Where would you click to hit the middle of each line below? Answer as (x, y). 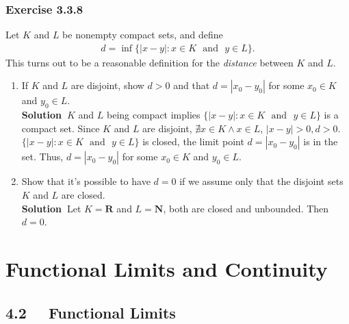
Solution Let (51, 208)
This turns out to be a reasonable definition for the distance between (150, 62)
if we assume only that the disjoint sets (261, 181)
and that (192, 85)
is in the (321, 141)
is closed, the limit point (193, 141)
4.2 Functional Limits (91, 312)
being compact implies (153, 115)
